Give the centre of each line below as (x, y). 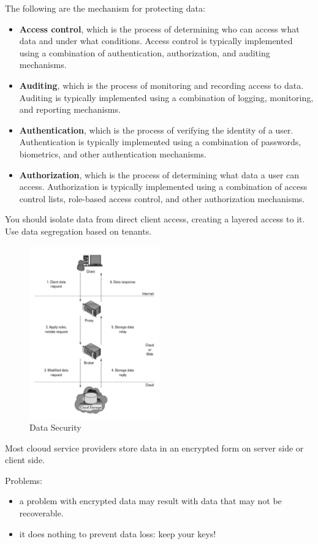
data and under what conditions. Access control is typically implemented (156, 41)
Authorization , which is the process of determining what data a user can (159, 174)
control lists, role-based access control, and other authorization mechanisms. (162, 198)
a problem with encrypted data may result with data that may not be (150, 501)
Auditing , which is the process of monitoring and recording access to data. (161, 85)
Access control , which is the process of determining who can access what (159, 28)
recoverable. (41, 513)
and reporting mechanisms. (70, 109)
